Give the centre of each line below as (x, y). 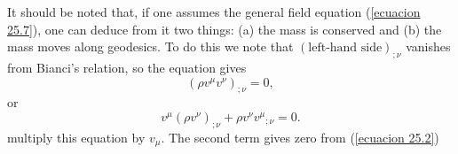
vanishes (428, 46)
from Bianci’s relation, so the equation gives (127, 67)
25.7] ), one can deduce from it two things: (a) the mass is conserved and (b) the (225, 29)
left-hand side (345, 48)
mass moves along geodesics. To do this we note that (150, 46)
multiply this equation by (76, 137)
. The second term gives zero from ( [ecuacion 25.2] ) (300, 137)
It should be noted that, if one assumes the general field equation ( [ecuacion (214, 12)
